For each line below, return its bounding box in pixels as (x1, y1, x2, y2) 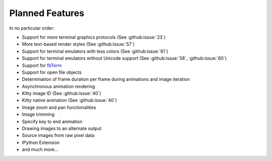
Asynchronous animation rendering (22, 83, 95, 89)
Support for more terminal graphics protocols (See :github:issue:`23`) (22, 34, 166, 40)
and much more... (22, 146, 59, 152)
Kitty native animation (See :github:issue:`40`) (22, 97, 117, 103)
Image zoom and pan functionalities (22, 104, 97, 110)
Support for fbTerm (22, 62, 62, 68)
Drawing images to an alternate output (22, 125, 102, 131)
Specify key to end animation (22, 118, 83, 124)
